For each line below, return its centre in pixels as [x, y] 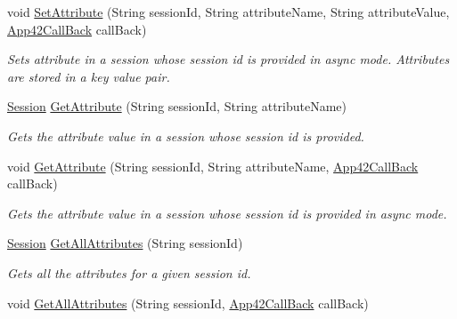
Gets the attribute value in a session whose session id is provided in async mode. [227, 213]
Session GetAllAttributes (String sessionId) [125, 243]
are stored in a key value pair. [89, 76]
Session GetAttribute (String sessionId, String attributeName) [177, 106]
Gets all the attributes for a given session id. [129, 272]
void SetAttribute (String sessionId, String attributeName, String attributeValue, [228, 12]
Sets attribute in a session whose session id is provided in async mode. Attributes [228, 59]
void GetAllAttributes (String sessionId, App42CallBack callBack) [188, 303]
